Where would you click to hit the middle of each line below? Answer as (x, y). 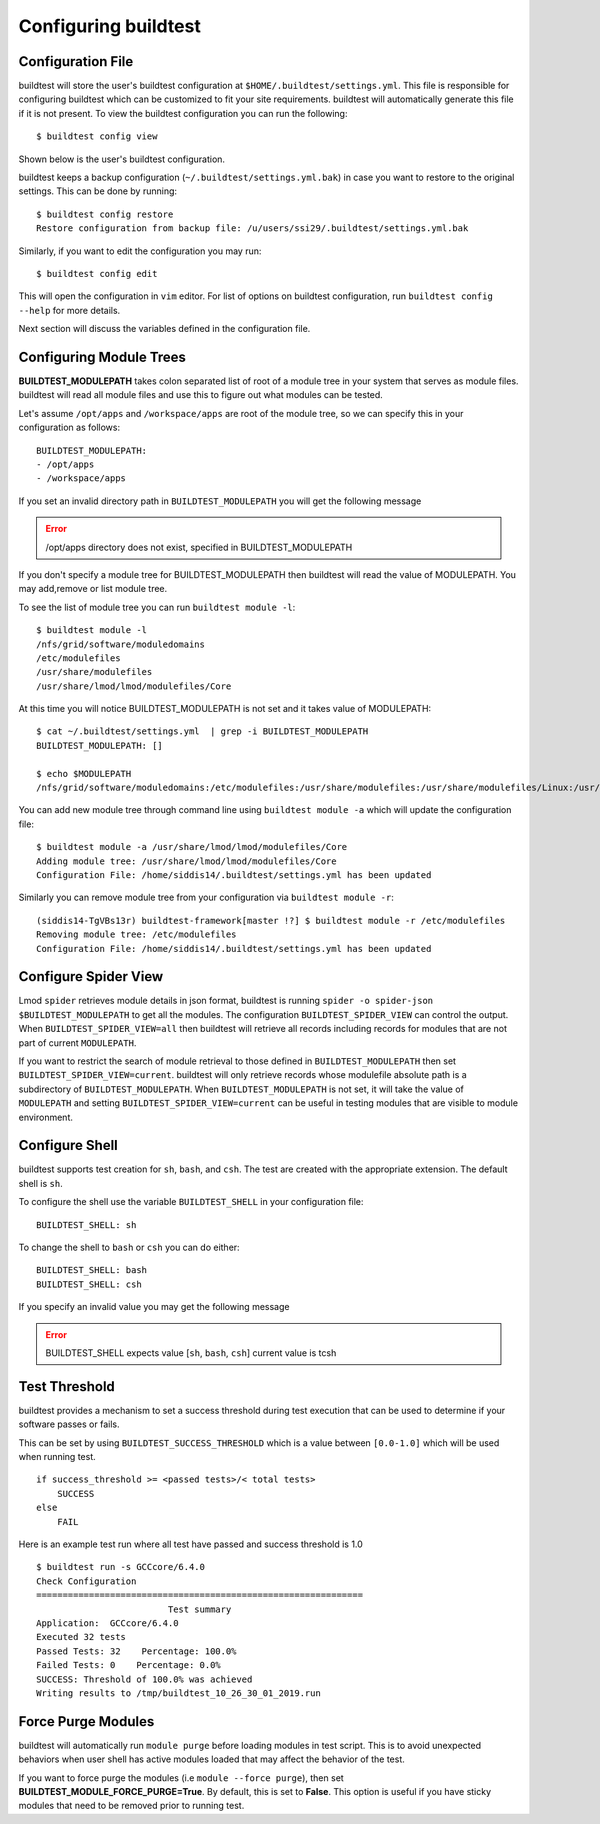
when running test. (57, 1457)
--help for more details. (69, 310)
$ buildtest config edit (97, 273)
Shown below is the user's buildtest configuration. (121, 159)
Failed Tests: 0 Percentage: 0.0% (129, 1665)
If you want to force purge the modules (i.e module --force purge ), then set (181, 1777)
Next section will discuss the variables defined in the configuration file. (164, 329)
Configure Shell (68, 1145)
